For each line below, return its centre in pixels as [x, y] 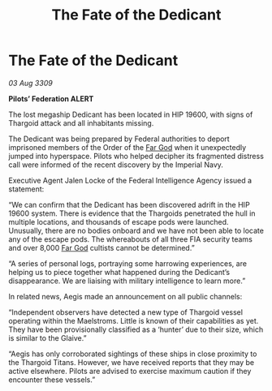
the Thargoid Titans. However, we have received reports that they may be [132, 362]
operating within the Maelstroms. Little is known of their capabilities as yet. [134, 320]
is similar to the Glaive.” [47, 337]
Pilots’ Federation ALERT [51, 98]
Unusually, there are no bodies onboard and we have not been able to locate [136, 230]
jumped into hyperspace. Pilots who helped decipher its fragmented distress [136, 156]
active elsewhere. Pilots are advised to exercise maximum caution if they [130, 371]
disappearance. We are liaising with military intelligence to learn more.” [127, 281]
